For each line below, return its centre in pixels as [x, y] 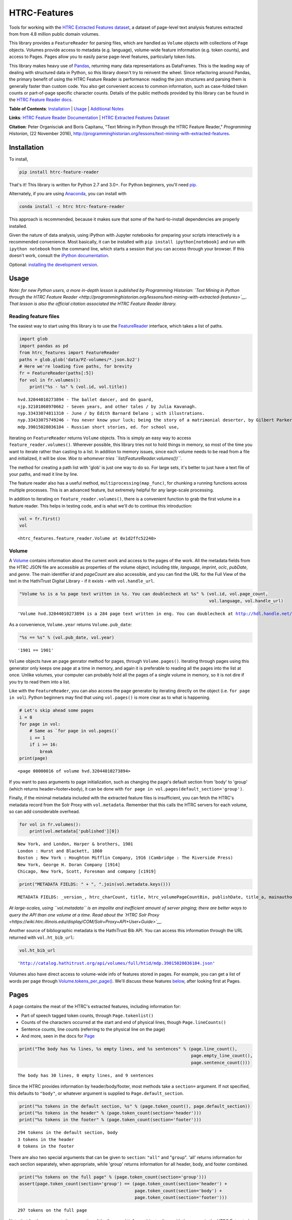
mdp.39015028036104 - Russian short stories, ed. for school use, [99, 427]
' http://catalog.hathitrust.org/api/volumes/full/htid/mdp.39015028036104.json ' [117, 963]
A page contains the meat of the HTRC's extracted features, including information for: [95, 1006]
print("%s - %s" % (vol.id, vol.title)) [78, 387]
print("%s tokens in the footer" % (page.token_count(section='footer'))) [110, 1120]
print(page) [34, 758]
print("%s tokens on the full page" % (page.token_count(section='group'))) [113, 1177]
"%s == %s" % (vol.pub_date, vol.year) [67, 638]
